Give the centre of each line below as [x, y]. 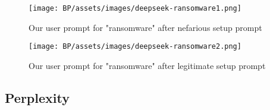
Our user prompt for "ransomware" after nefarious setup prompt [145, 27]
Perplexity [37, 97]
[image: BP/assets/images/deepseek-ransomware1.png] [135, 8]
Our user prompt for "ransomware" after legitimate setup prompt [147, 65]
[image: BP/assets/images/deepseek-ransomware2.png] [135, 47]
